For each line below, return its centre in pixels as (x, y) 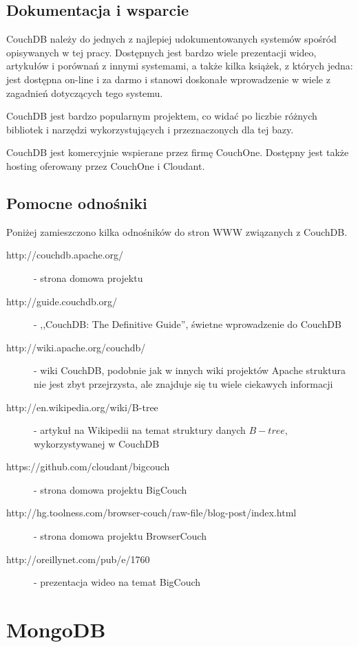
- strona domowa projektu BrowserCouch (120, 536)
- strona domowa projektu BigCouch (110, 489)
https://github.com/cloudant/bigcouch (88, 467)
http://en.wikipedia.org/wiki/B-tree (82, 407)
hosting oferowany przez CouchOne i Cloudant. (106, 165)
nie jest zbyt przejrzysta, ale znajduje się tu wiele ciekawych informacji (183, 383)
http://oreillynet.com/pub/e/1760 (78, 559)
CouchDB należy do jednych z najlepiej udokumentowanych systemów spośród (171, 39)
